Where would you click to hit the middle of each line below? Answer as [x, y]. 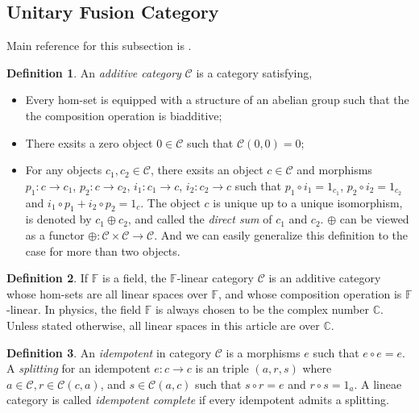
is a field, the [135, 278]
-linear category [215, 278]
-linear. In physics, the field [74, 309]
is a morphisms [263, 352]
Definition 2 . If [48, 278]
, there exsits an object [207, 170]
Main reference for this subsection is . [99, 46]
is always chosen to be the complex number [262, 309]
